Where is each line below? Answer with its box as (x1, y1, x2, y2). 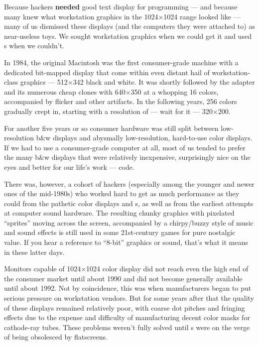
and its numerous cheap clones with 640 (4, 86, 126, 97)
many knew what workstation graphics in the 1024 (4, 11, 158, 21)
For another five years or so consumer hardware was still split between (4, 122, 219, 133)
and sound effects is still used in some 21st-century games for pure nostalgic (4, 227, 236, 237)
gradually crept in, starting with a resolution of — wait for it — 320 (4, 106, 213, 116)
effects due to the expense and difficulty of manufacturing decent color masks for (4, 312, 250, 323)
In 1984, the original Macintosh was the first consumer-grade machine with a (4, 57, 239, 67)
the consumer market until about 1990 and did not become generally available (4, 273, 243, 283)
